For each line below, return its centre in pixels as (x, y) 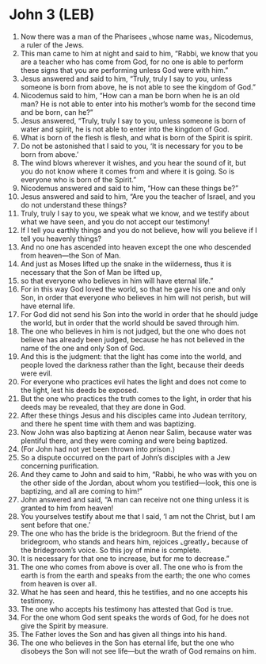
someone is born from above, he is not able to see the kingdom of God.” (138, 87)
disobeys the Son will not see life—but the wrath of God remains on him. (138, 651)
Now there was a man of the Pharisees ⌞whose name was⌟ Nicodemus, (137, 36)
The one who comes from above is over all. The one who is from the (132, 567)
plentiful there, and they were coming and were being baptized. (124, 441)
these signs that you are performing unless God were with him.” (124, 70)
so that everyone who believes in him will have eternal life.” (117, 280)
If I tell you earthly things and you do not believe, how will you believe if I (139, 230)
